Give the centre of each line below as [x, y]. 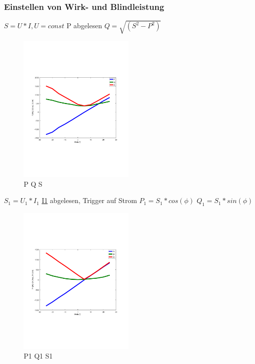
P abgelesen [84, 25]
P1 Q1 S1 [38, 356]
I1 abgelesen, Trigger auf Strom [89, 200]
